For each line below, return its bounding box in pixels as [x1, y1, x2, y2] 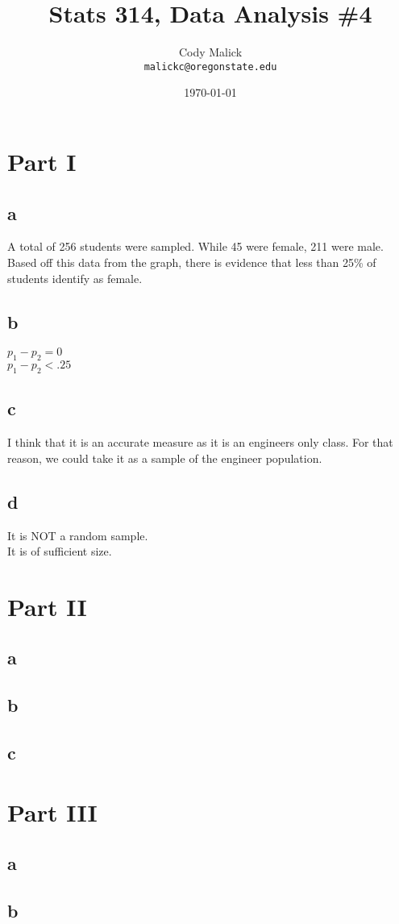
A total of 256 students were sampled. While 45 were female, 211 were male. [7, 238, 384, 255]
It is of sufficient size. [7, 543, 112, 560]
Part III [7, 795, 98, 828]
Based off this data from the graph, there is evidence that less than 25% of [7, 253, 376, 270]
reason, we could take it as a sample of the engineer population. [7, 449, 322, 466]
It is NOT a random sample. [7, 527, 148, 543]
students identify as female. [7, 269, 143, 286]
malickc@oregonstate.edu [143, 60, 277, 73]
